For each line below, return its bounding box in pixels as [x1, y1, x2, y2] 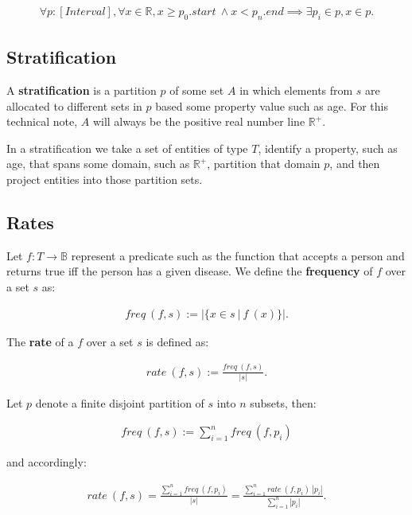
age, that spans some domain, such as [6, 155, 190, 172]
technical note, [6, 113, 78, 130]
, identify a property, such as [258, 139, 398, 156]
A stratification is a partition [6, 82, 157, 99]
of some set [169, 82, 224, 99]
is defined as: [146, 333, 209, 349]
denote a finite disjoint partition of [35, 394, 204, 411]
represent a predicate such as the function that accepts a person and [71, 247, 405, 263]
